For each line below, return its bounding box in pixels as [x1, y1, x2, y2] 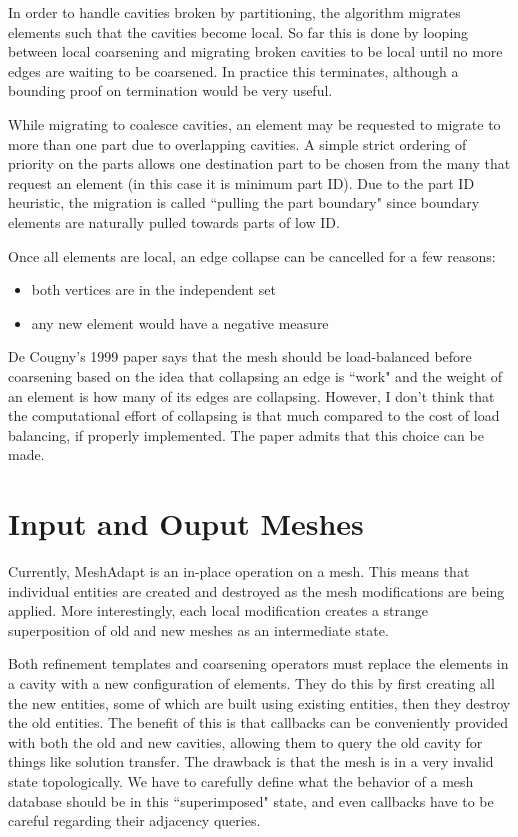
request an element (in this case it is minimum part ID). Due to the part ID [8, 172, 475, 193]
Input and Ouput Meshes [8, 503, 364, 544]
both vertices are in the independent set [31, 279, 276, 300]
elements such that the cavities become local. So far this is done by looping [8, 21, 469, 42]
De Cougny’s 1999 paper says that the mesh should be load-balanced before [8, 346, 472, 367]
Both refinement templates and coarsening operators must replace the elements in [8, 653, 509, 674]
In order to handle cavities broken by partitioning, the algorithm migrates [8, 2, 461, 22]
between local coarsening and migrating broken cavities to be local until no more [8, 41, 503, 62]
